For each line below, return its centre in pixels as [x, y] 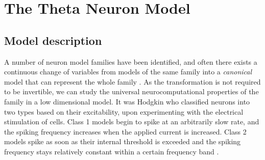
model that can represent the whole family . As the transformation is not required [132, 81]
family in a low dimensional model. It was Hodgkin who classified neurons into [127, 101]
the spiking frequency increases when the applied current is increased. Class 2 [125, 131]
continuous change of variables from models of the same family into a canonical [128, 72]
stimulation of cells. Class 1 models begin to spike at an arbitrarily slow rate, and [132, 122]
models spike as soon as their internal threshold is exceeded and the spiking [123, 141]
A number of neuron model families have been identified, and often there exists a [131, 61]
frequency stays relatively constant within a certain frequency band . [112, 151]
